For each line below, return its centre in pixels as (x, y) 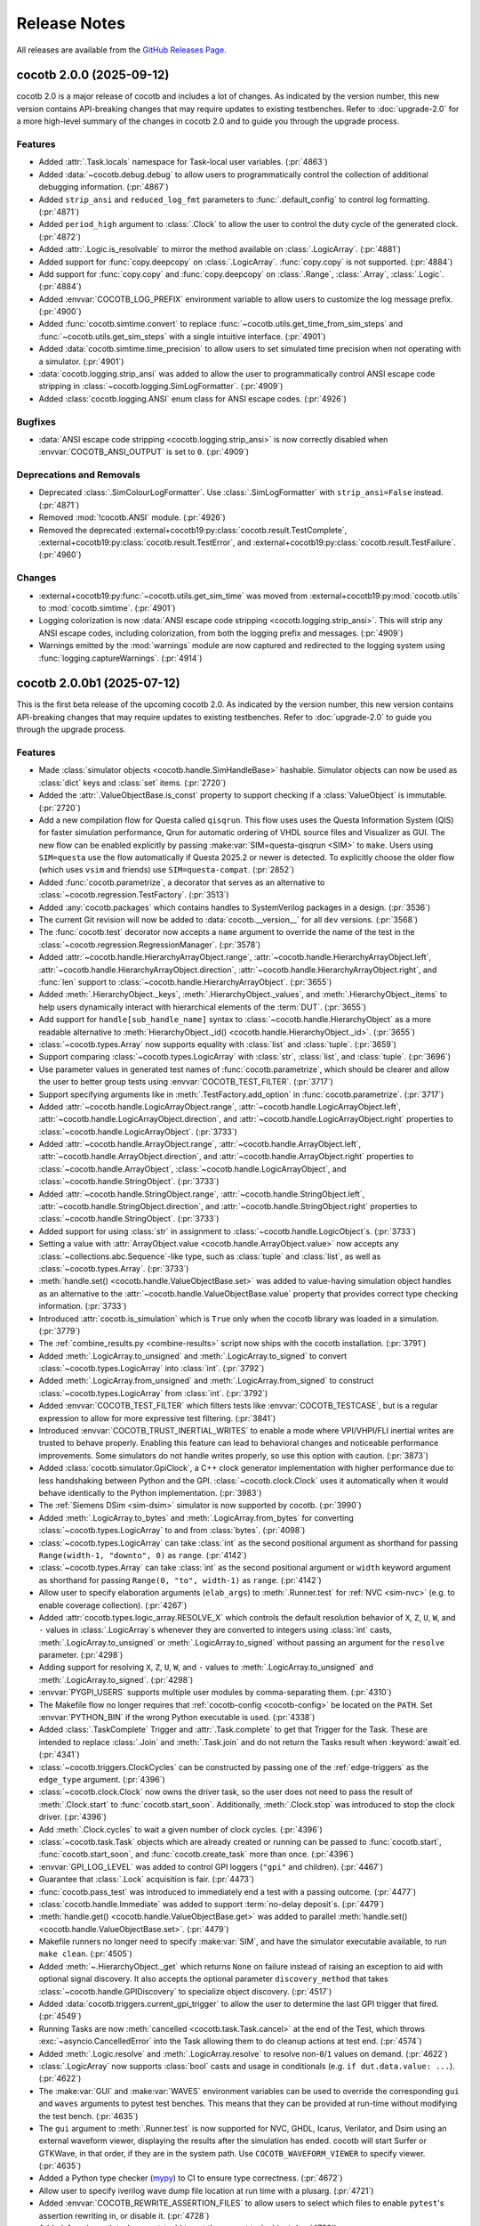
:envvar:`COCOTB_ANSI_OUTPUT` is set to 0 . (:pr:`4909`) (144, 452)
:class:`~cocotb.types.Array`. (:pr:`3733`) (114, 1268)
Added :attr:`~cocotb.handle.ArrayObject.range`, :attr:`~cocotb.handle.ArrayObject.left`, (200, 1144)
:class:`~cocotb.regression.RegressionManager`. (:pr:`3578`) (150, 945)
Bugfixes (36, 421)
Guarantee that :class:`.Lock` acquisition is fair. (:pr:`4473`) (147, 1880)
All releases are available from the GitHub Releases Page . (121, 50)
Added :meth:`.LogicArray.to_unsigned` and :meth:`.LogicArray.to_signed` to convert (192, 1356)
